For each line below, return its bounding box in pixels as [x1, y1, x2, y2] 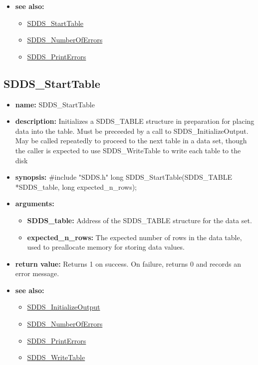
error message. [15, 268, 59, 279]
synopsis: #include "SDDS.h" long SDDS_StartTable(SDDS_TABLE [15, 172, 232, 182]
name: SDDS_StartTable [15, 99, 95, 109]
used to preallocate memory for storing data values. [27, 242, 185, 252]
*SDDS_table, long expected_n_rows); [15, 181, 137, 192]
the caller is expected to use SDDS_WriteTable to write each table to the [15, 145, 241, 155]
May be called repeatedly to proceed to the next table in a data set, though [15, 135, 247, 146]
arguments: [15, 198, 54, 209]
